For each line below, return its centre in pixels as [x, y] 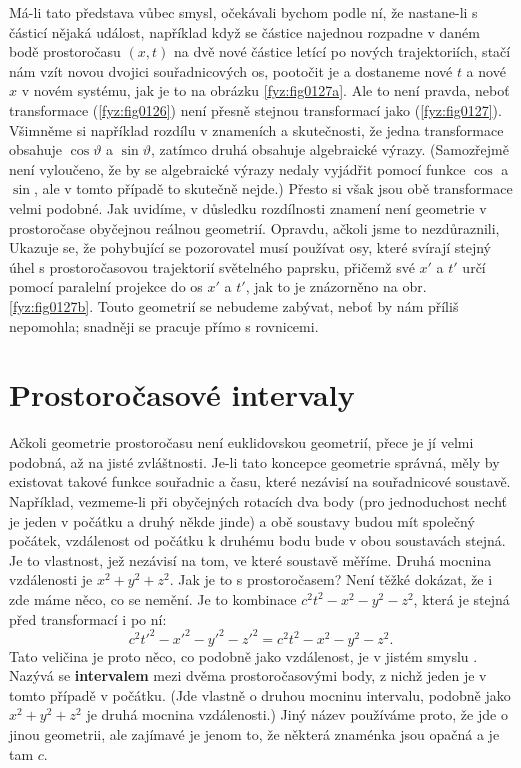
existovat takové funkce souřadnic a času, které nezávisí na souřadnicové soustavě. [260, 481]
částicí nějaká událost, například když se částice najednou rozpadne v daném [244, 31]
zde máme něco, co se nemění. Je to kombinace [153, 598]
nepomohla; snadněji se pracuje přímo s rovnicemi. [164, 325]
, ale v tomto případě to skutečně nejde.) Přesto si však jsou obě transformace [273, 188]
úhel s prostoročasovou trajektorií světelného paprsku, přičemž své [212, 266]
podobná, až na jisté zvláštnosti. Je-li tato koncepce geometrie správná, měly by [254, 461]
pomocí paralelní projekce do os [106, 286]
